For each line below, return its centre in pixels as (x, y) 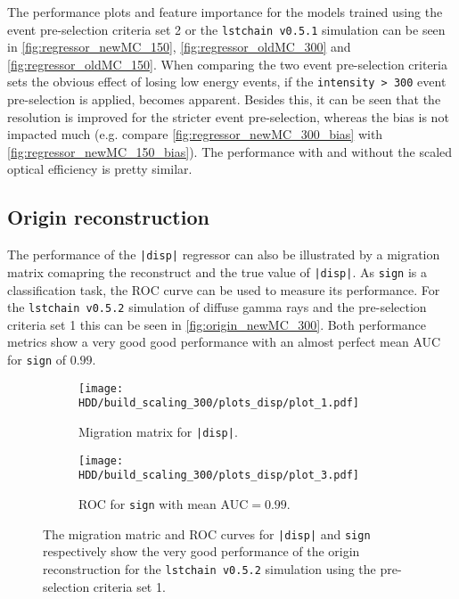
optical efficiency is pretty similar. (100, 169)
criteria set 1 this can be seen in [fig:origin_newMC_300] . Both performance (217, 324)
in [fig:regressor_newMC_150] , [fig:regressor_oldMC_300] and (179, 47)
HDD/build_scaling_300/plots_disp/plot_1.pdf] (219, 403)
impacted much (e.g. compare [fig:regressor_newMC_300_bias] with (195, 134)
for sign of (37, 360)
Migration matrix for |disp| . (158, 431)
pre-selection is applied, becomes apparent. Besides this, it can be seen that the (224, 99)
